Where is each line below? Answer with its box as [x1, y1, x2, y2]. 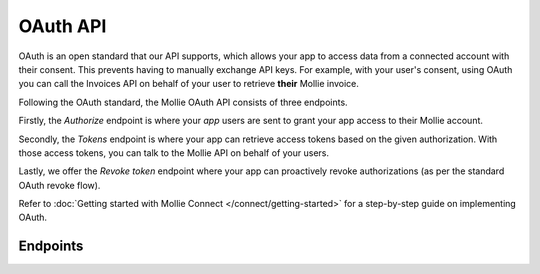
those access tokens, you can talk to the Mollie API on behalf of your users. [18, 146, 330, 159]
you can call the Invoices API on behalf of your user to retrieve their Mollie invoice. [18, 78, 360, 90]
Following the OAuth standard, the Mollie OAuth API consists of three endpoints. [18, 96, 349, 108]
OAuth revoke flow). [18, 179, 101, 191]
